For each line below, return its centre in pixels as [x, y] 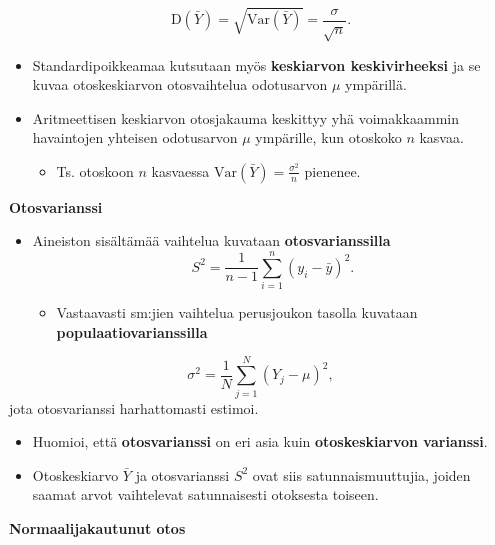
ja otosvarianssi [182, 474]
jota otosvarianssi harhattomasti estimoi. [134, 407]
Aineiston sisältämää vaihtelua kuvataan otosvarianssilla [211, 240]
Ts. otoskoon [95, 170]
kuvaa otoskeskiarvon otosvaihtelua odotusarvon [180, 84]
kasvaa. [441, 137]
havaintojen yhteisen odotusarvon [135, 137]
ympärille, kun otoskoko [328, 137]
